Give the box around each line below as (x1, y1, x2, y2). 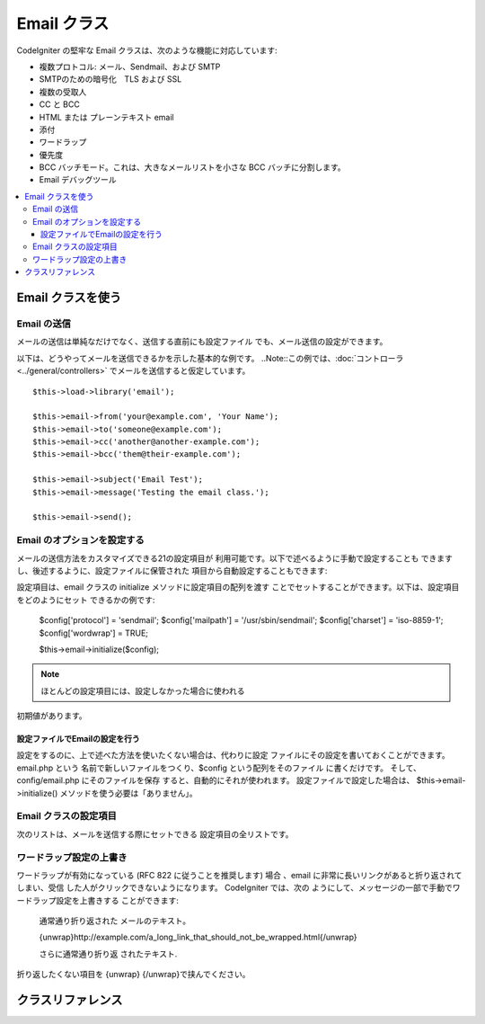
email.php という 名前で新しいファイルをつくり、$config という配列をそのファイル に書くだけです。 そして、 (16, 762, 421, 773)
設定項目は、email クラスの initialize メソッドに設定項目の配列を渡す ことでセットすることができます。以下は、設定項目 (16, 582, 460, 592)
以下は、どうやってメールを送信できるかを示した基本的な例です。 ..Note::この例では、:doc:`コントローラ (16, 352, 404, 363)
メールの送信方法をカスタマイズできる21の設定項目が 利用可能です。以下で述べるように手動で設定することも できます (16, 553, 454, 564)
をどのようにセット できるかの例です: (16, 594, 155, 605)
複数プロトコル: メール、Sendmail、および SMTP (39, 61, 221, 72)
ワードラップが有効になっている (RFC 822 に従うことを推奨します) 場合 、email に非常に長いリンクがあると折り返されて (16, 869, 463, 880)
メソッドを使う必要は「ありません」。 (59, 788, 198, 798)
